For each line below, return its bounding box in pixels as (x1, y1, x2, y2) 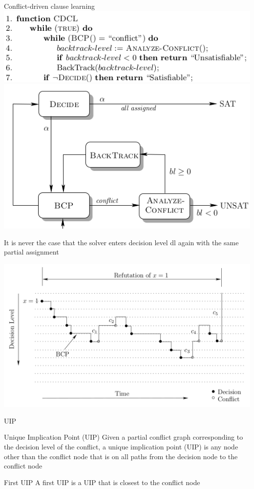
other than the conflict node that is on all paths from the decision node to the (4, 451, 238, 461)
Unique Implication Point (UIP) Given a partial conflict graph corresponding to (4, 432, 243, 442)
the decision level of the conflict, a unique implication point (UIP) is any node (4, 442, 238, 452)
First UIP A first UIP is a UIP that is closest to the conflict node (4, 477, 200, 487)
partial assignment (4, 247, 59, 257)
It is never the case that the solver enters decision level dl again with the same (4, 237, 239, 247)
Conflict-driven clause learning (4, 1, 95, 11)
